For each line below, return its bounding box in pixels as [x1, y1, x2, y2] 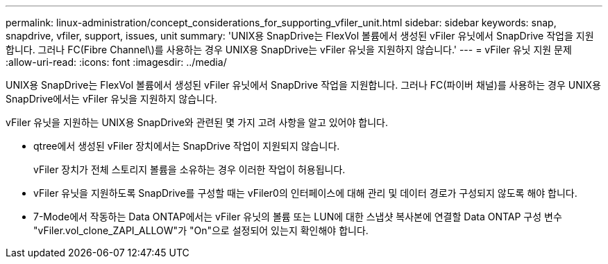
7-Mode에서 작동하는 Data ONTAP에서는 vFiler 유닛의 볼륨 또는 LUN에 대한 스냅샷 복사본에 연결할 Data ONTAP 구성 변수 [33, 211, 562, 222]
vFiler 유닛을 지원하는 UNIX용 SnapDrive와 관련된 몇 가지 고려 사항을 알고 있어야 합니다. [6, 116, 388, 128]
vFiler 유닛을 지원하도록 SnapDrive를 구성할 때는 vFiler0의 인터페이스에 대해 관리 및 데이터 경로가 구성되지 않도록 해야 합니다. [33, 187, 577, 199]
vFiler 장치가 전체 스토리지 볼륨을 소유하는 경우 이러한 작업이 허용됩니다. [33, 164, 346, 175]
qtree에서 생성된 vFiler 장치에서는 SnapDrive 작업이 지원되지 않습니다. [33, 140, 340, 152]
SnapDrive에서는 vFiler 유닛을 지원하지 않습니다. [6, 93, 217, 105]
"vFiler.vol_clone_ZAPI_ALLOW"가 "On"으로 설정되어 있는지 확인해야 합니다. [33, 225, 369, 236]
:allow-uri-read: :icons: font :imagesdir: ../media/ [6, 56, 227, 68]
